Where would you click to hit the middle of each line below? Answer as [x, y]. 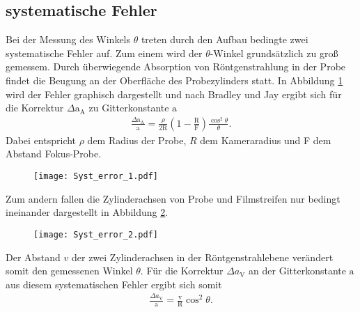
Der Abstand [33, 257]
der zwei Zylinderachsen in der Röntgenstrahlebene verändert [203, 257]
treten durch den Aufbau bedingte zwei [225, 39]
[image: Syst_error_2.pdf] [96, 234]
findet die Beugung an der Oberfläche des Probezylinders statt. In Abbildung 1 [174, 80]
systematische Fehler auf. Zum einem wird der [104, 53]
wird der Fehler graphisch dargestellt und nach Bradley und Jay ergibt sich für [174, 94]
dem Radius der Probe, [137, 140]
